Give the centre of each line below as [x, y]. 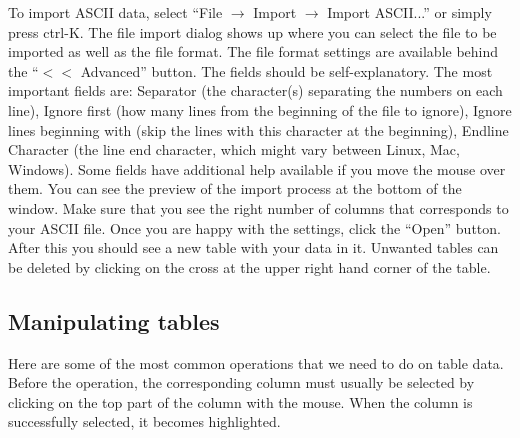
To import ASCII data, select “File [115, 12]
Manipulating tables [114, 320]
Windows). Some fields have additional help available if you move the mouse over [257, 168]
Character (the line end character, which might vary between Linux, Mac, [234, 149]
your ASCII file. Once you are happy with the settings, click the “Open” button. [254, 227]
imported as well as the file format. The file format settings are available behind [253, 51]
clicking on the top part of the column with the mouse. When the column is [240, 401]
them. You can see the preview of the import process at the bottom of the [235, 188]
